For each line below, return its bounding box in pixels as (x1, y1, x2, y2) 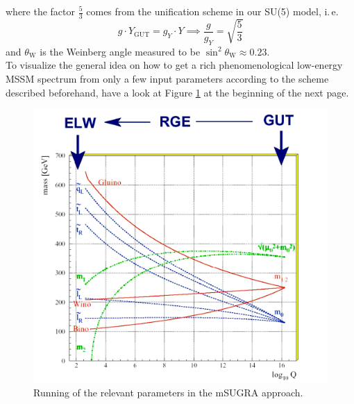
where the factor (6, 4, 76, 18)
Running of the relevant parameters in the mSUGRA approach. (33, 385, 303, 399)
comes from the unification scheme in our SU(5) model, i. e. (86, 4, 339, 18)
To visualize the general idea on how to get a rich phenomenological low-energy (6, 58, 343, 72)
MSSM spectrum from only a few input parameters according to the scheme (6, 71, 329, 86)
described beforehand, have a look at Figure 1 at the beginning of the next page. (6, 85, 349, 99)
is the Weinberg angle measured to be (40, 44, 201, 58)
